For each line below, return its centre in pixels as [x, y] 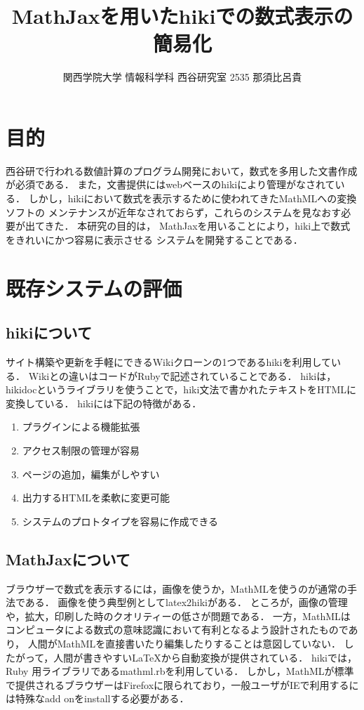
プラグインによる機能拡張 [81, 427]
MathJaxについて [68, 559]
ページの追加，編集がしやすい [91, 474]
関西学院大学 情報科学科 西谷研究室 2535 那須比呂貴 [182, 77]
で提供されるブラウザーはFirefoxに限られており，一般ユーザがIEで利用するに [182, 684]
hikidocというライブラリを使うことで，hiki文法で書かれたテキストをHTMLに [181, 389]
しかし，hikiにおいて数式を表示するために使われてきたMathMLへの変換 [193, 198]
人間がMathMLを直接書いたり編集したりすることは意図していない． [184, 643]
